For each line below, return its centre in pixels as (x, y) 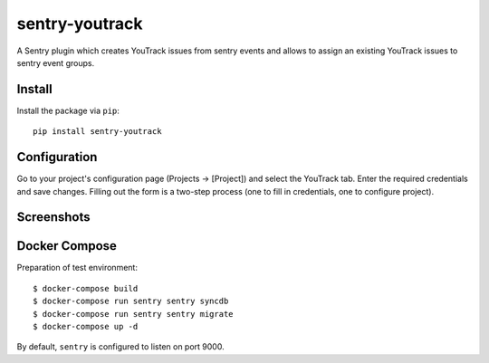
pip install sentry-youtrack (97, 132)
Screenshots (53, 217)
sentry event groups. (56, 62)
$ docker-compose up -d (86, 327)
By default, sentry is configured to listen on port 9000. (121, 347)
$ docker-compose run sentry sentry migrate (134, 314)
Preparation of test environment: (77, 268)
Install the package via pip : (68, 110)
